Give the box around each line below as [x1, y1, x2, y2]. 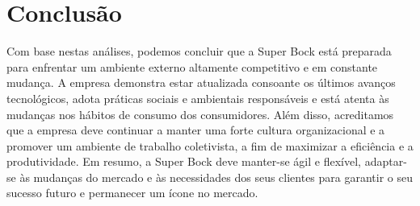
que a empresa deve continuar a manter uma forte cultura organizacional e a [6, 122, 385, 138]
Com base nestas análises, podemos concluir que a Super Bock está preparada [6, 43, 392, 60]
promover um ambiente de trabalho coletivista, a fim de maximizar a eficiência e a [6, 137, 414, 154]
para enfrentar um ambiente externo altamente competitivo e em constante [6, 58, 378, 75]
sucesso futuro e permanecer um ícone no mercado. [6, 184, 258, 201]
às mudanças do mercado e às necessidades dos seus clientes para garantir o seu [19, 168, 414, 185]
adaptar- [364, 153, 407, 170]
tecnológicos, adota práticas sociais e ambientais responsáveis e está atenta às [6, 89, 389, 106]
